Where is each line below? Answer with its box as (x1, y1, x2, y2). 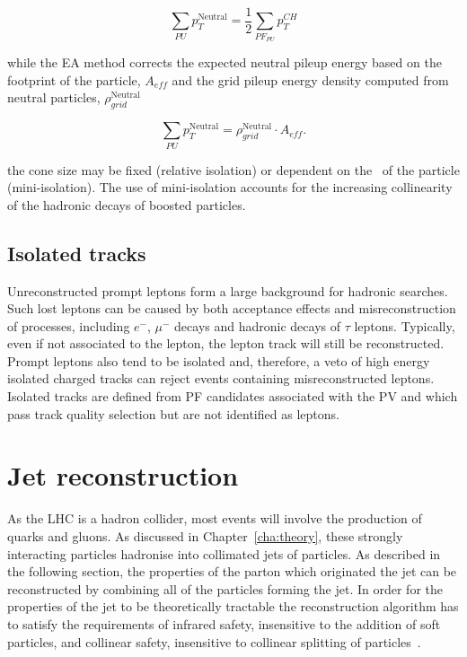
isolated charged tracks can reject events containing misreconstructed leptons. (7, 369, 435, 388)
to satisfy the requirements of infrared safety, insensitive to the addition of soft (7, 614, 441, 633)
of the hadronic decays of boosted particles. (7, 195, 246, 214)
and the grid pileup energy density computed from (172, 70, 449, 89)
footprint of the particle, (7, 70, 141, 89)
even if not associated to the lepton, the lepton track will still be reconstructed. (7, 334, 445, 353)
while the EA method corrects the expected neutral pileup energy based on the (7, 53, 442, 72)
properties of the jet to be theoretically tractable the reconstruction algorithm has (7, 597, 459, 616)
